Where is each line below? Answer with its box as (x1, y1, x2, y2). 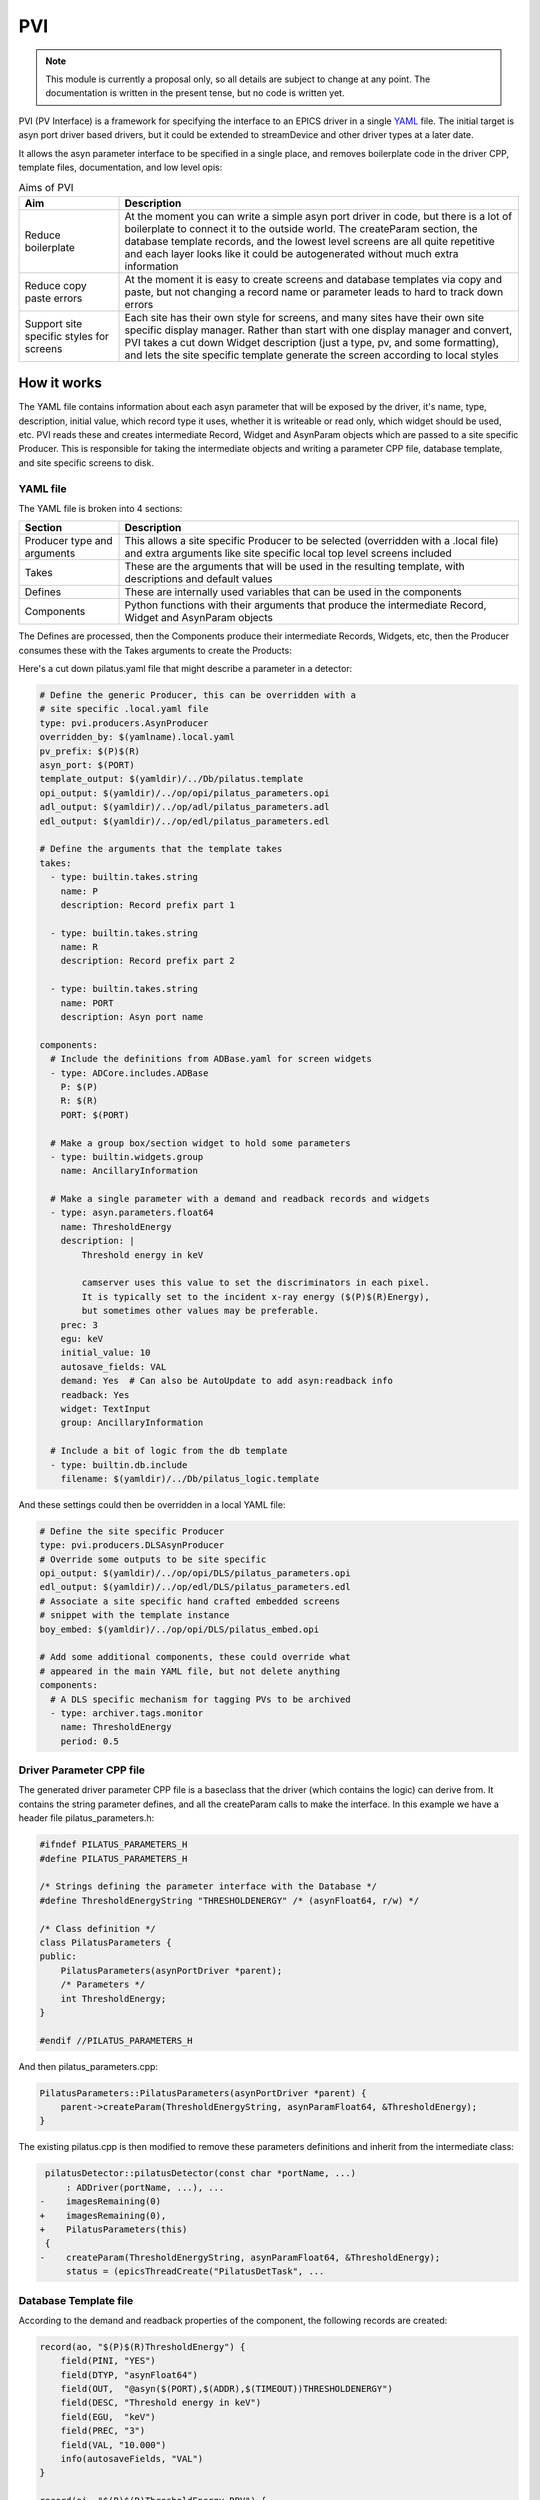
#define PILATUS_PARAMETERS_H (39, 1853, 188, 1864)
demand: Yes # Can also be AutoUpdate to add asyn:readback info (60, 1375, 394, 1387)
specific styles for (24, 329, 110, 343)
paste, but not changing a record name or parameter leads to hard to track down (124, 285, 504, 299)
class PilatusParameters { (39, 1936, 172, 1948)
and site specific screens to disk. (18, 456, 155, 469)
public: (39, 1951, 77, 1962)
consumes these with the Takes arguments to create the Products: (18, 644, 292, 656)
